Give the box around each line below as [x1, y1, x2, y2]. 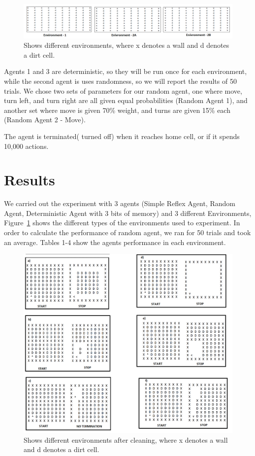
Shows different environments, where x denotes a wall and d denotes [24, 40, 229, 50]
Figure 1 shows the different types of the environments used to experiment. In [4, 217, 240, 228]
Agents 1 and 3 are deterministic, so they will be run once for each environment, [4, 66, 247, 76]
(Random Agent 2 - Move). [4, 114, 86, 125]
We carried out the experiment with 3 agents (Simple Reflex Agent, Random [4, 198, 235, 209]
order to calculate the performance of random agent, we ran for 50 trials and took [4, 227, 251, 237]
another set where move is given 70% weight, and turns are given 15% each [4, 105, 230, 115]
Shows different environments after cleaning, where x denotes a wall [24, 434, 228, 445]
